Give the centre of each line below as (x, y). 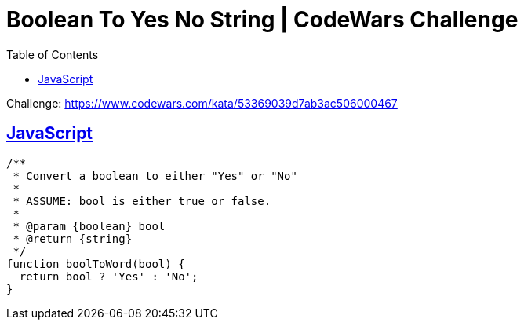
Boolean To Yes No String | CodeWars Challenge (262, 20)
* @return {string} (73, 238)
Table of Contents (53, 54)
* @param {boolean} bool (89, 226)
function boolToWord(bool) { (96, 264)
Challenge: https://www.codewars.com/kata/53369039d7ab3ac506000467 (202, 103)
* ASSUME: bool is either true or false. (142, 201)
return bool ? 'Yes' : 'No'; (109, 276)
